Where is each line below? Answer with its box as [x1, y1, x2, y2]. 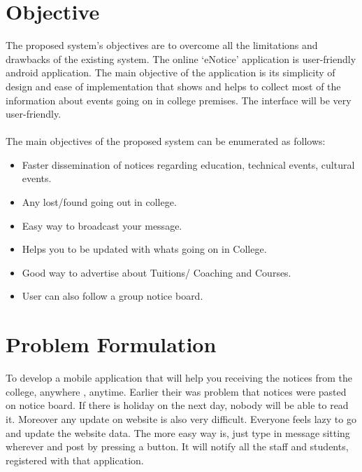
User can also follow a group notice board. [22, 289, 203, 303]
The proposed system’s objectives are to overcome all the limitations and [6, 38, 318, 53]
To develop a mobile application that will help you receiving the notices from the [6, 370, 352, 385]
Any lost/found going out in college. [22, 195, 177, 209]
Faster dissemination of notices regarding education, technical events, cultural [22, 157, 355, 172]
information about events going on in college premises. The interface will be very [6, 92, 352, 107]
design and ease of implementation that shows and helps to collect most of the [6, 78, 341, 93]
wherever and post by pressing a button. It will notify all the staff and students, [6, 439, 349, 454]
